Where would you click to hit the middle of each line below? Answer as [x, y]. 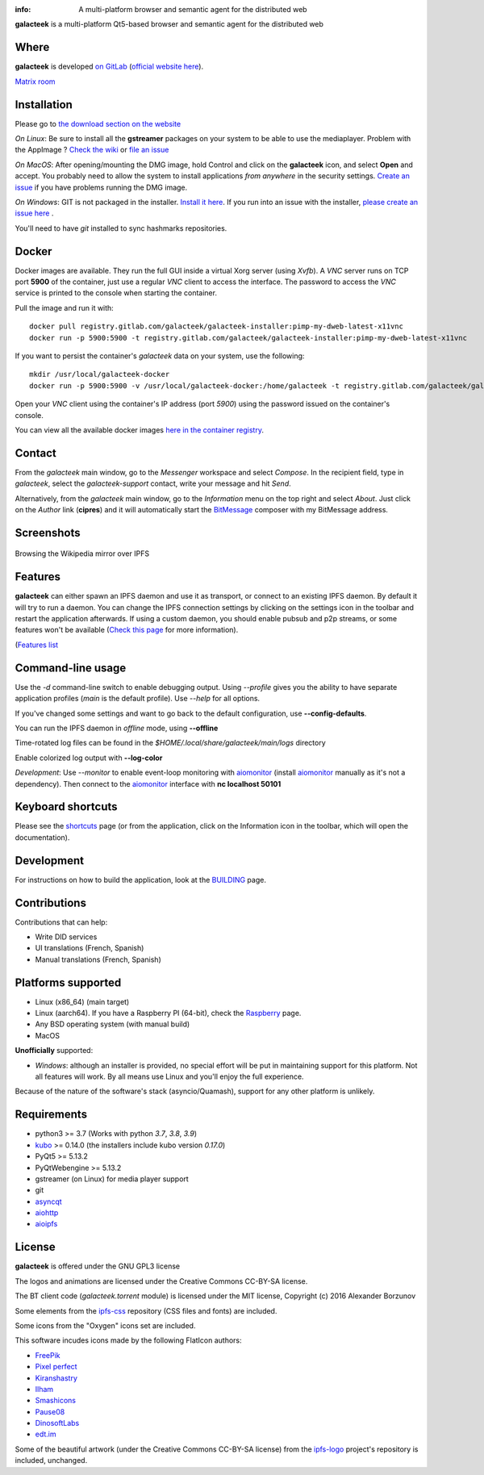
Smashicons [56, 1401]
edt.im [46, 1434]
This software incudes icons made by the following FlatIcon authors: [128, 1340]
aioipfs [46, 1224]
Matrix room [35, 81]
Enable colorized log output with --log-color [89, 758]
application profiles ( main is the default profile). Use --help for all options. [138, 699]
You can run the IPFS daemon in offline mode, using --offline [117, 728]
